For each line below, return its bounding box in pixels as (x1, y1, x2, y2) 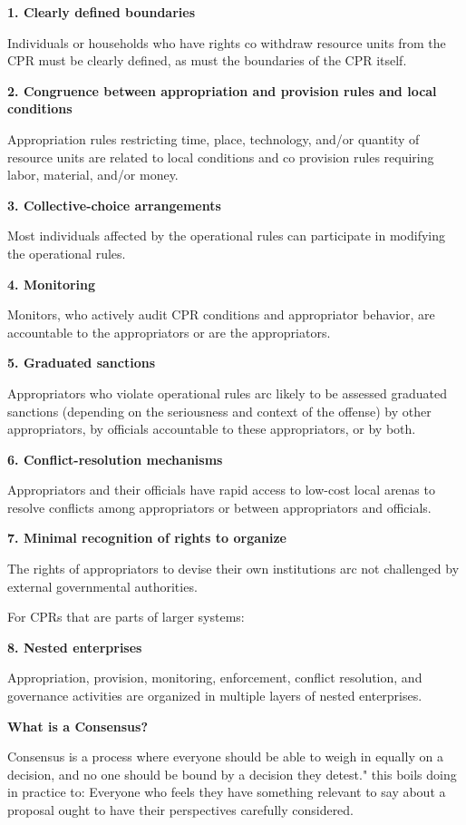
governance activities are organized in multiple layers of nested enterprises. (7, 686, 422, 705)
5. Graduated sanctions (7, 353, 156, 372)
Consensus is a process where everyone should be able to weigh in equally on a (7, 747, 443, 766)
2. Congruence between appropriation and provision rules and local (7, 81, 437, 100)
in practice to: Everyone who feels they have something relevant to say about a (7, 782, 446, 801)
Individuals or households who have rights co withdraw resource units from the (7, 33, 446, 52)
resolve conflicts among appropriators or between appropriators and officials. (7, 497, 432, 516)
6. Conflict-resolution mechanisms (7, 449, 223, 468)
